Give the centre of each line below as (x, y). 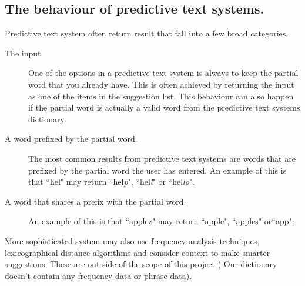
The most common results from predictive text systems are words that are (162, 158)
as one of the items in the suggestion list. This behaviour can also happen (161, 96)
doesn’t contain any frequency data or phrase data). (98, 275)
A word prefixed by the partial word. (71, 139)
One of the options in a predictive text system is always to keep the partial (163, 73)
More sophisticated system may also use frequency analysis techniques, (132, 240)
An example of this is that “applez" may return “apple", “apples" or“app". (161, 221)
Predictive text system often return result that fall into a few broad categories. (147, 33)
